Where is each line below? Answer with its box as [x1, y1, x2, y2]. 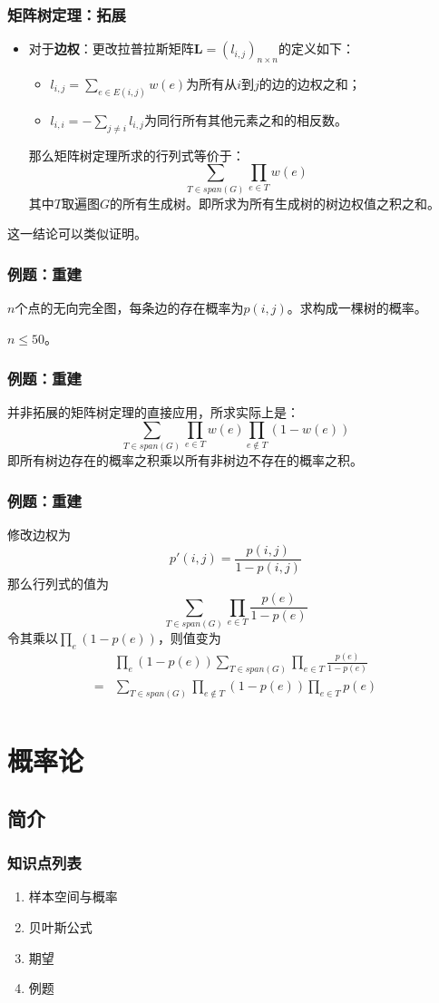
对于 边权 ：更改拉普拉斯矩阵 [28, 39, 194, 58]
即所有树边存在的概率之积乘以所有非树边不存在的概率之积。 [7, 451, 363, 470]
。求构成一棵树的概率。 [287, 298, 427, 316]
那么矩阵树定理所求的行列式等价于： [28, 145, 245, 164]
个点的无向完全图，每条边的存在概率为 [15, 298, 244, 316]
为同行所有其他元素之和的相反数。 [143, 110, 347, 129]
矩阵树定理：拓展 [7, 3, 126, 25]
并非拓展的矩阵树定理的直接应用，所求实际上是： [7, 403, 299, 422]
